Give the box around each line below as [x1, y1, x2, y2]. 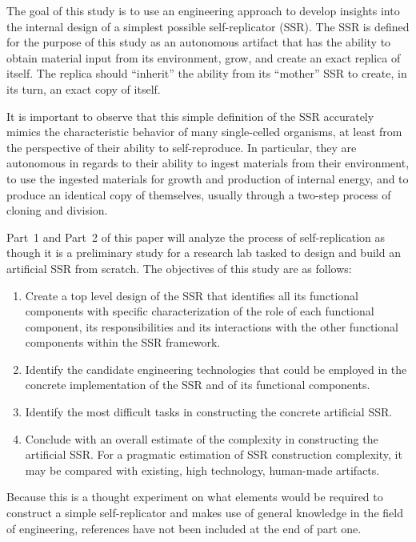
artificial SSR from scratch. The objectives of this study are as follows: [6, 259, 352, 276]
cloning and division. [6, 202, 108, 219]
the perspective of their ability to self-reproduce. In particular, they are [6, 139, 357, 155]
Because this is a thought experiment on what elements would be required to [6, 488, 383, 505]
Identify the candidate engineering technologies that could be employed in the [25, 360, 407, 377]
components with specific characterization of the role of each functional [25, 303, 374, 319]
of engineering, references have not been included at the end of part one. [6, 520, 362, 536]
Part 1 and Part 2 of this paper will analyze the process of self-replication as [6, 228, 386, 245]
